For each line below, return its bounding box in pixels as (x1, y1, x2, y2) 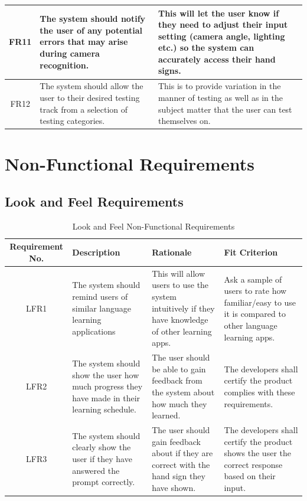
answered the (72, 464, 120, 476)
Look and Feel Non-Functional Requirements (72, 220, 235, 232)
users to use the (152, 279, 209, 291)
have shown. (152, 481, 196, 493)
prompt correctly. (72, 476, 135, 488)
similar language (72, 302, 132, 314)
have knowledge (152, 313, 208, 326)
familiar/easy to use (224, 296, 296, 308)
